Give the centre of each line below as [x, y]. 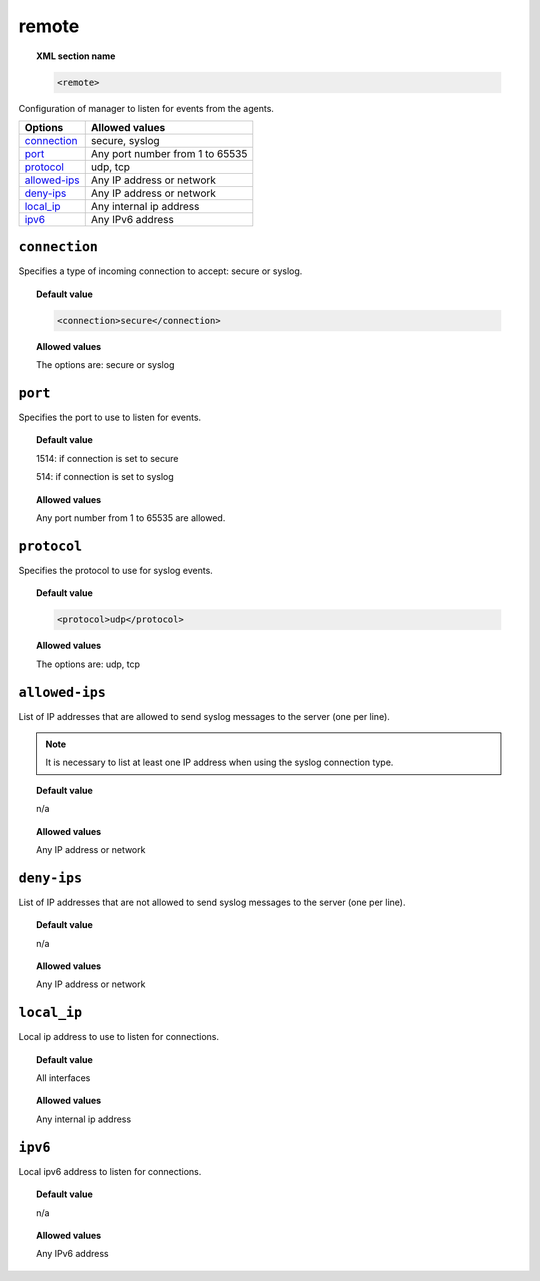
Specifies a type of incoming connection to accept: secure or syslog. [160, 271]
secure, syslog [125, 140]
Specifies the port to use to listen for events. [110, 417]
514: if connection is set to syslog [105, 477]
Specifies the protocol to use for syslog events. [116, 570]
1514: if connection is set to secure [107, 458]
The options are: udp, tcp [88, 664]
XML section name [76, 56]
